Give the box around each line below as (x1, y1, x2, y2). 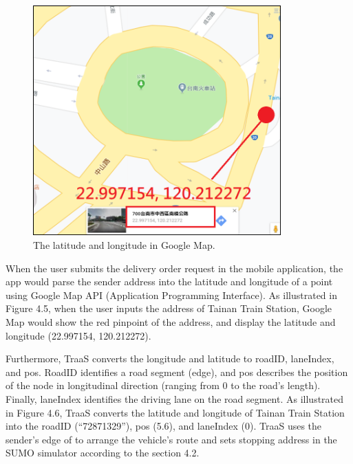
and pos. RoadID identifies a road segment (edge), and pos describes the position (6, 364, 348, 379)
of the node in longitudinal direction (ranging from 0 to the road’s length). (6, 378, 321, 393)
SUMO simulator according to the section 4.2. (6, 445, 200, 460)
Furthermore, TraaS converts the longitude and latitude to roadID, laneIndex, (6, 351, 334, 366)
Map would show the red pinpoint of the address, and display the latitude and (6, 315, 336, 329)
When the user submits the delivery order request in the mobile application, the (6, 261, 343, 275)
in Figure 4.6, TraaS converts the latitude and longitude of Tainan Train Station (6, 405, 345, 419)
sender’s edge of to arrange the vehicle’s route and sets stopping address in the (6, 432, 337, 446)
